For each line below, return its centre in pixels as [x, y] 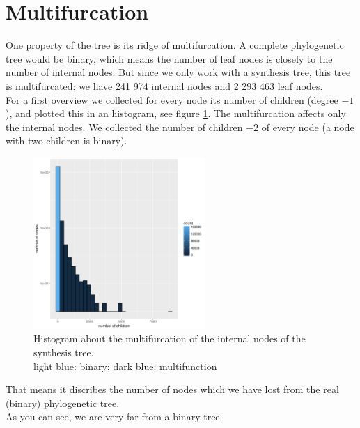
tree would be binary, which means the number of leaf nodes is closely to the [169, 58]
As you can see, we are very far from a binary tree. [114, 416]
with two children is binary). [66, 140]
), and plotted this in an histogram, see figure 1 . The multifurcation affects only [176, 113]
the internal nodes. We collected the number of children [124, 127]
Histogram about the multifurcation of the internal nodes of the [170, 338]
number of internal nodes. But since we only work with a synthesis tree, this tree [178, 72]
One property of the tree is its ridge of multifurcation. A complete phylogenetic [175, 45]
